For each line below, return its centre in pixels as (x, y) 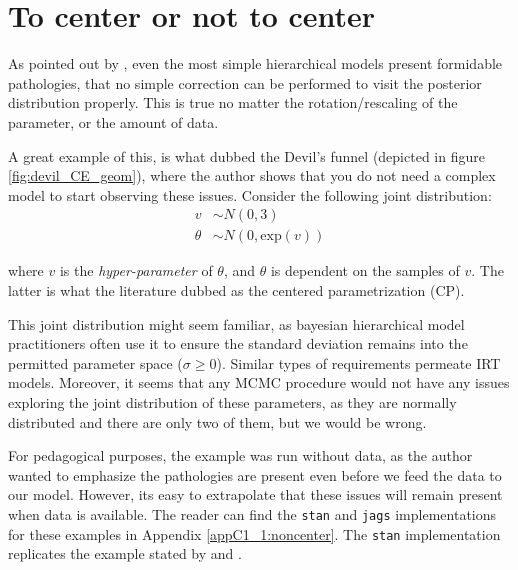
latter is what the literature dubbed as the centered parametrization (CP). (236, 289)
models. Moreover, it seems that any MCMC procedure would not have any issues (259, 382)
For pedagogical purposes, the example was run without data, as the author (240, 455)
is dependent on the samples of (365, 270)
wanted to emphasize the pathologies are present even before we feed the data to (255, 474)
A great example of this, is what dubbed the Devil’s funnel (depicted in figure (246, 155)
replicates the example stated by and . (125, 553)
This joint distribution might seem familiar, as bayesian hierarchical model (236, 323)
